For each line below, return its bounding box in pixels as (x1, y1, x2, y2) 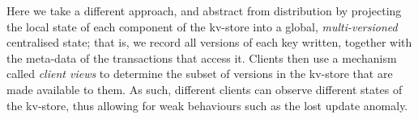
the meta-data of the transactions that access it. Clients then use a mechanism (6, 49, 397, 66)
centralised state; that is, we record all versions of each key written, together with (6, 34, 412, 51)
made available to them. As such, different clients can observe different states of (6, 80, 403, 97)
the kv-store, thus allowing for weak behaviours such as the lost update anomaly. (6, 96, 408, 113)
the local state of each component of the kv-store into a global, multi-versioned (6, 18, 398, 35)
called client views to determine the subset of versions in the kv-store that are (6, 65, 393, 82)
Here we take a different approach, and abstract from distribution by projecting (6, 2, 402, 18)
